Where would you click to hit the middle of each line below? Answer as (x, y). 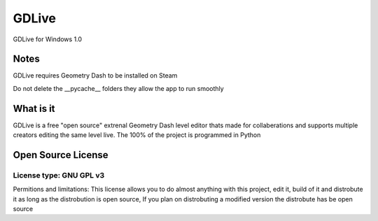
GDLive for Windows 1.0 (48, 39)
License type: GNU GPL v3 (59, 175)
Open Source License (61, 155)
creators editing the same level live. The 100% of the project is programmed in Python (137, 135)
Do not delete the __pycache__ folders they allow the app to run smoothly (118, 88)
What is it (34, 108)
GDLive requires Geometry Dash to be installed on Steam (95, 76)
